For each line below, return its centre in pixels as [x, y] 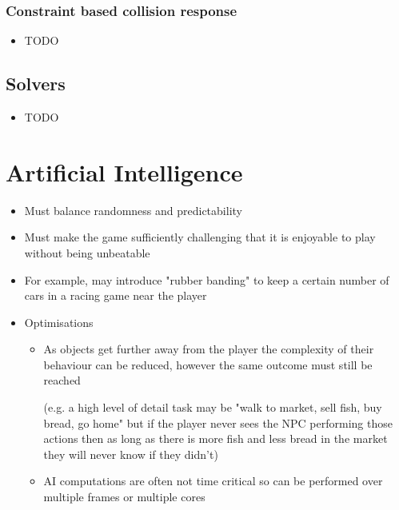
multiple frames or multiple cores [124, 497]
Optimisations [59, 322]
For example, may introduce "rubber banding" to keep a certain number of [207, 279]
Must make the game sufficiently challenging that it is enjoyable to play [200, 237]
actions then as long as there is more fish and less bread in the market [215, 438]
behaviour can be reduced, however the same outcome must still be [208, 364]
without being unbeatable [87, 252]
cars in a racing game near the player [116, 295]
